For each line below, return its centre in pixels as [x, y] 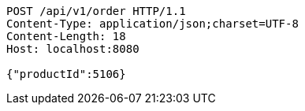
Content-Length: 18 [66, 36]
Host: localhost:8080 [73, 49]
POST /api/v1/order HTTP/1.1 [96, 11]
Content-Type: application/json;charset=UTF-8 [152, 24]
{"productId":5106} [66, 74]
